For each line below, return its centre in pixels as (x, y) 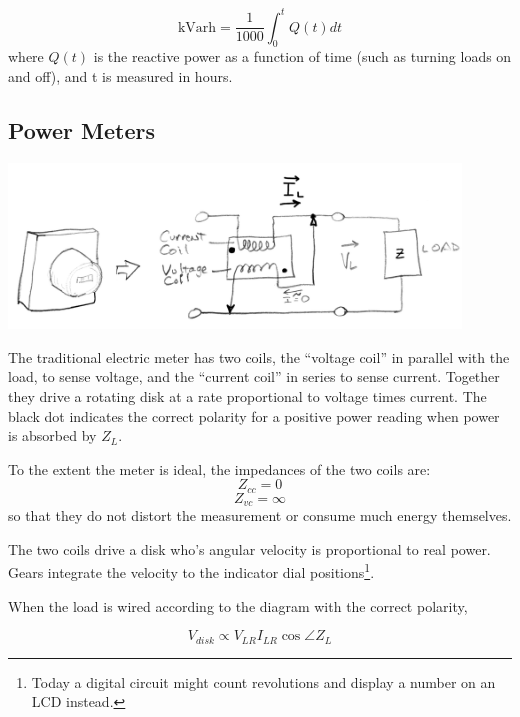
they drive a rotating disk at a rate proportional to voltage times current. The (247, 395)
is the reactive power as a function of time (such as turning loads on (302, 56)
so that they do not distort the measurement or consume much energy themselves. (260, 515)
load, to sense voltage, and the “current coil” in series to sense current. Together (254, 376)
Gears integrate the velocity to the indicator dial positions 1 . (191, 571)
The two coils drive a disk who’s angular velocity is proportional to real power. (249, 548)
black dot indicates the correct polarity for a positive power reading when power (254, 415)
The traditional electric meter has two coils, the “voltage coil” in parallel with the (259, 356)
